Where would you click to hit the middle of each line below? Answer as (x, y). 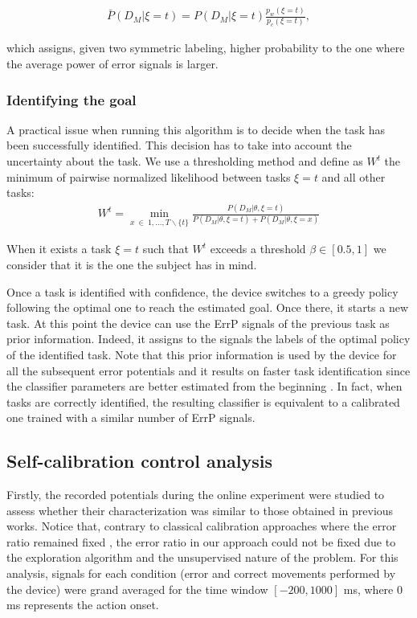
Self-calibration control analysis (140, 461)
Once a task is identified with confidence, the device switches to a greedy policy (202, 291)
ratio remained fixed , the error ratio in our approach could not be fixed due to (201, 541)
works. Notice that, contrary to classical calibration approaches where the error (202, 526)
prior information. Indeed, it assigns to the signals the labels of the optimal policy (208, 339)
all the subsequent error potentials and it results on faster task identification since (208, 370)
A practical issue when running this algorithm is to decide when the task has (196, 129)
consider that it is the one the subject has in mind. (132, 264)
